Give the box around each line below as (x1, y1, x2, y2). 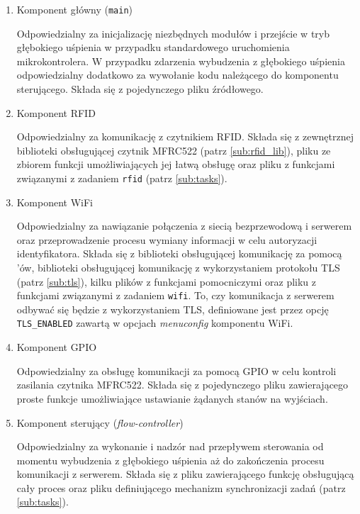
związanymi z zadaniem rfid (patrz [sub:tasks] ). (16, 171, 227, 185)
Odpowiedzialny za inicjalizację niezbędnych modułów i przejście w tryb (16, 26, 330, 40)
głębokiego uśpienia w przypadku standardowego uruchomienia (16, 40, 290, 55)
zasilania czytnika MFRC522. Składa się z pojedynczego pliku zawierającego (16, 377, 349, 392)
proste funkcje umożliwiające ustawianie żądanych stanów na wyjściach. (16, 391, 328, 406)
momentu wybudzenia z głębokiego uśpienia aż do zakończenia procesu (16, 452, 325, 467)
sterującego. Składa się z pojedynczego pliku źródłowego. (16, 82, 264, 96)
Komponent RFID (16, 105, 96, 120)
